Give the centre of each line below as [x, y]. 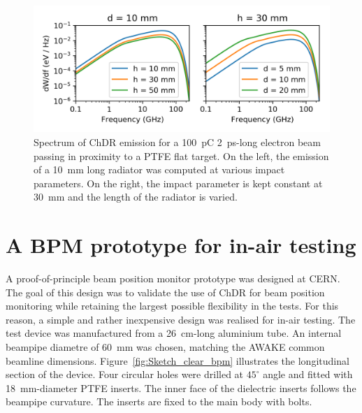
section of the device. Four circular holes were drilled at [125, 374]
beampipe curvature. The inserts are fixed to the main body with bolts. [159, 401]
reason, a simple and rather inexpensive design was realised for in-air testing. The [181, 319]
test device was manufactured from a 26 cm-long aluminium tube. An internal [174, 333]
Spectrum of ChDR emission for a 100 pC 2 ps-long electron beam [177, 142]
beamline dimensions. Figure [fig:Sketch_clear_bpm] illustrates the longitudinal [178, 360]
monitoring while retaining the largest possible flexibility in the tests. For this [172, 306]
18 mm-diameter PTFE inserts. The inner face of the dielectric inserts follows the [181, 387]
